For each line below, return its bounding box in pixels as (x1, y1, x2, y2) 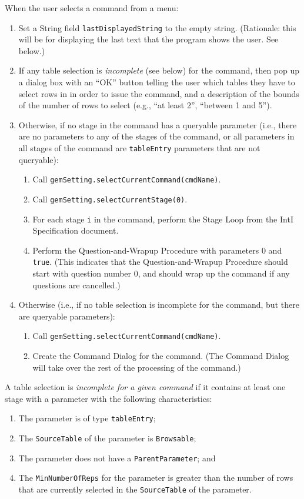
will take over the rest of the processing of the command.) (32, 361, 241, 373)
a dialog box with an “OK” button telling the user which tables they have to (18, 76, 295, 88)
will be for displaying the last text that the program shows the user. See (18, 33, 279, 45)
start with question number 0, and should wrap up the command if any (32, 267, 290, 280)
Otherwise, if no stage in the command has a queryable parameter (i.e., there (18, 118, 297, 131)
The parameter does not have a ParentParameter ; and (18, 451, 216, 464)
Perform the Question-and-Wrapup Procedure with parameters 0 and (32, 244, 282, 256)
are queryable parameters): (18, 310, 115, 322)
